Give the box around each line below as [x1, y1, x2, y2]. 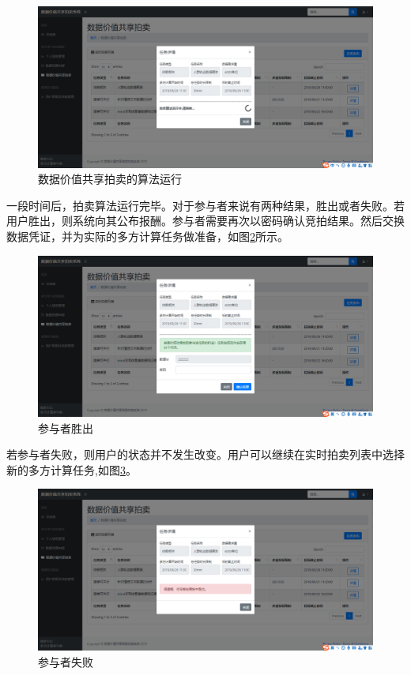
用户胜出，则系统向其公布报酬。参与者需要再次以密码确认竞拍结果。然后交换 [6, 212, 405, 229]
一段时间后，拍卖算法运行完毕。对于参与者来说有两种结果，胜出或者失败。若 [6, 197, 405, 213]
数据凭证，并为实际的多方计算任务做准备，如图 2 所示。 [6, 227, 288, 244]
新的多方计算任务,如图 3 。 [6, 461, 137, 478]
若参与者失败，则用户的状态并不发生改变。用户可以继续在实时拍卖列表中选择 [6, 446, 405, 463]
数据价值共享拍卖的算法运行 [38, 171, 182, 187]
